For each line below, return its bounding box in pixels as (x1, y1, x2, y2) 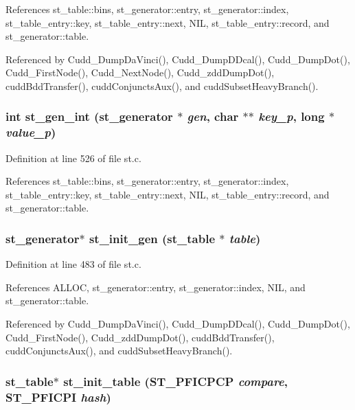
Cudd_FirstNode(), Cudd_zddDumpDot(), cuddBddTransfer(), (5, 330, 275, 344)
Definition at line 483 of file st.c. (5, 257, 141, 271)
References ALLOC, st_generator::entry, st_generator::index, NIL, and (5, 280, 306, 294)
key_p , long (258, 108, 325, 125)
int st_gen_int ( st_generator (5, 108, 173, 125)
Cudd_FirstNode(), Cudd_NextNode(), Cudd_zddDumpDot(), (5, 65, 275, 80)
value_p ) (5, 124, 56, 141)
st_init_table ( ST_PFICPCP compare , (63, 372, 288, 389)
